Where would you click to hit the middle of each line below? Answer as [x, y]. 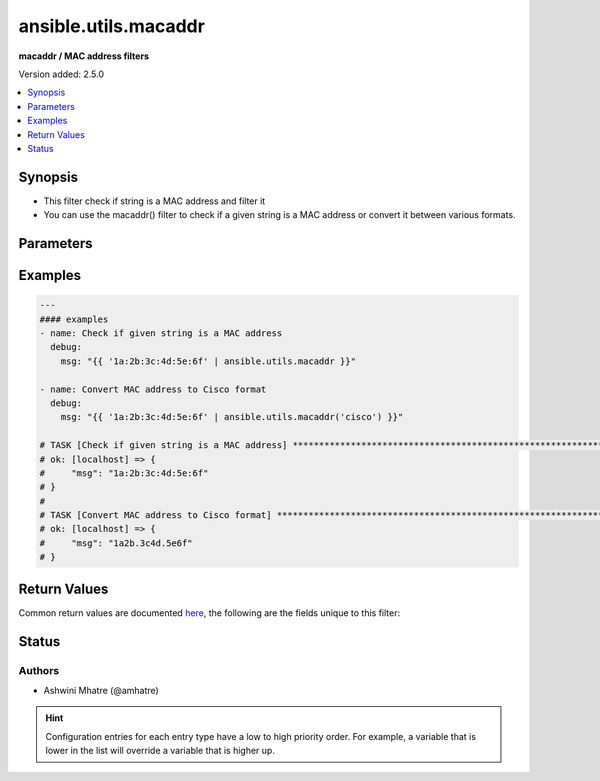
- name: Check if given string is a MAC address [161, 333]
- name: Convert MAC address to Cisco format [153, 389]
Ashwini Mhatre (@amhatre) [101, 690]
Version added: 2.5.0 [61, 74]
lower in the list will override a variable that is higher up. [160, 751]
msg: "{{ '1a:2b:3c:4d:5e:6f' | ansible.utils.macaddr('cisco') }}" [232, 417]
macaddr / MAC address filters [84, 56]
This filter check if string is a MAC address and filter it [154, 201]
